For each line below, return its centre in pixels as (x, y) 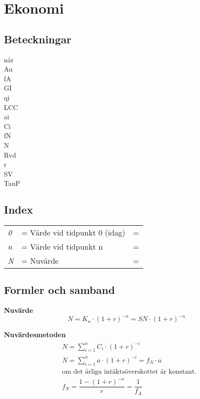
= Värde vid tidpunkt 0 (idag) (73, 233)
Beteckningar (38, 39)
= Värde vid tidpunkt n (62, 247)
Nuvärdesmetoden (35, 335)
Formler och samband (60, 290)
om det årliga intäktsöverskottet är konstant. (129, 372)
